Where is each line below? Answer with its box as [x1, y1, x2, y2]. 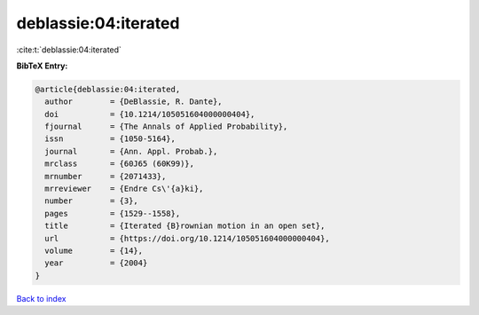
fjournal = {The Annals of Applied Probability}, [44, 122, 288, 132]
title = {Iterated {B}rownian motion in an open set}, [44, 221, 326, 231]
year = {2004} [44, 258, 148, 268]
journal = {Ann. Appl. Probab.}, [44, 146, 218, 156]
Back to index [16, 293, 67, 303]
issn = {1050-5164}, [44, 134, 177, 144]
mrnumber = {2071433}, [44, 171, 167, 181]
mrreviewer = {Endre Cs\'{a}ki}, [44, 184, 204, 194]
